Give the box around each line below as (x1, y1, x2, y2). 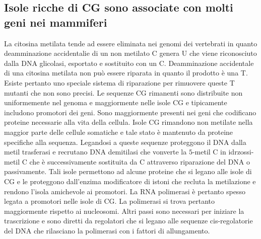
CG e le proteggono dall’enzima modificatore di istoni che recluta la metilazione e (4, 176, 256, 186)
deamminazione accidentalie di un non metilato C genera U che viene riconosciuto (4, 48, 257, 58)
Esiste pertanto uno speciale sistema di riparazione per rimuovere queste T (4, 77, 235, 88)
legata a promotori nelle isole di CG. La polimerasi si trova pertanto (4, 196, 215, 206)
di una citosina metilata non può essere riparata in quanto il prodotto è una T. (4, 67, 248, 78)
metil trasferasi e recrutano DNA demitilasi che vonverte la (4, 146, 187, 157)
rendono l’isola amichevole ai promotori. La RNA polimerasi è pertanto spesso (4, 186, 245, 196)
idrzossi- (228, 146, 254, 157)
